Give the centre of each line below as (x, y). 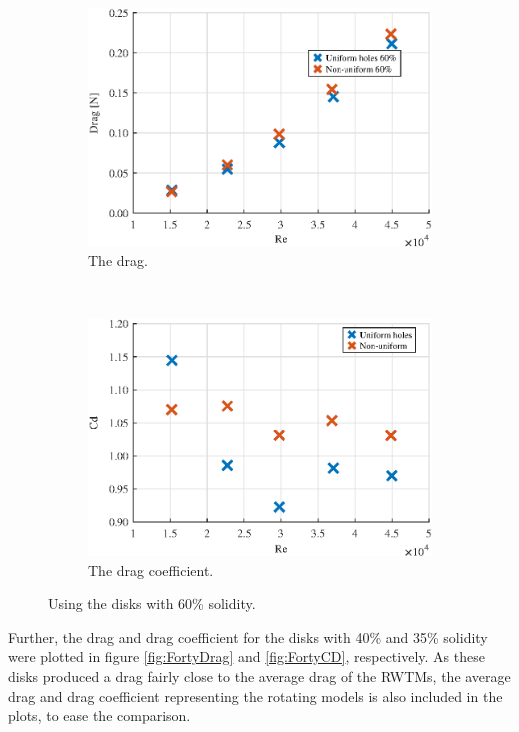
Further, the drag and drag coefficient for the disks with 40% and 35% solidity (248, 636)
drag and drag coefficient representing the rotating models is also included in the (255, 695)
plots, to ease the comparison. (99, 715)
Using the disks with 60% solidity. (152, 603)
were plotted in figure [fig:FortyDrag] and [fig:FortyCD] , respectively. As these (246, 656)
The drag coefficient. (151, 569)
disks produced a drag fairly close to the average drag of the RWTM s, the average (259, 676)
